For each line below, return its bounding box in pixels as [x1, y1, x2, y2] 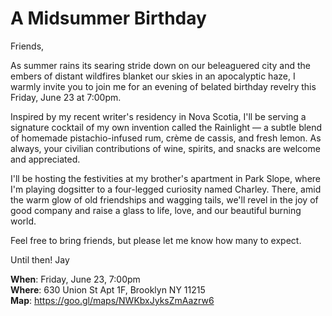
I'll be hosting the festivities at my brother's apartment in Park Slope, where [10, 172, 322, 184]
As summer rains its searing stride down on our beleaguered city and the [10, 59, 312, 71]
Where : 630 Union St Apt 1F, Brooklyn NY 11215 [10, 283, 206, 296]
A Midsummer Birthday [10, 7, 207, 30]
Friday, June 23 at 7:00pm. [10, 91, 122, 103]
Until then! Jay [10, 253, 70, 266]
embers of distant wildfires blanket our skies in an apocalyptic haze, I [10, 70, 296, 82]
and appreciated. [10, 153, 81, 165]
